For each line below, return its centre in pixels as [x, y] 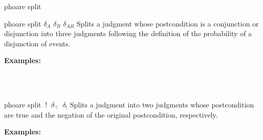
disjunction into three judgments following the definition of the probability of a [128, 33]
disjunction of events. [37, 43]
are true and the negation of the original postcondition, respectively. [111, 114]
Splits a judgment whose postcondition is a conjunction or [168, 23]
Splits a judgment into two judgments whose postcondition [162, 105]
